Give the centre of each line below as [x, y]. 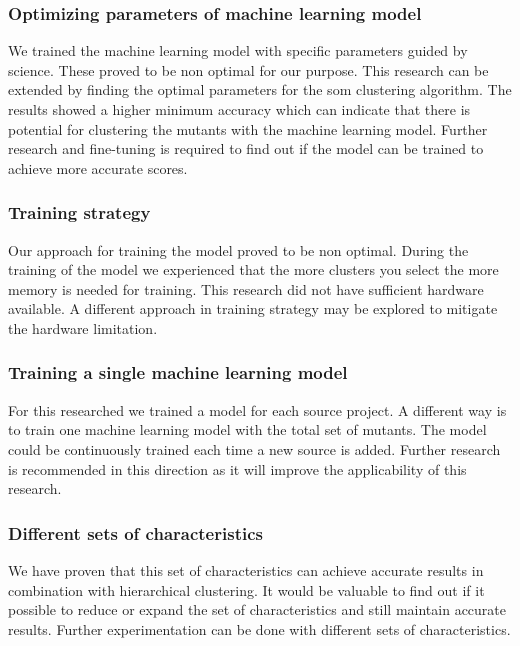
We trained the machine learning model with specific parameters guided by [238, 50]
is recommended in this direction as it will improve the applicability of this [237, 468]
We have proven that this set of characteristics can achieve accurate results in [246, 569]
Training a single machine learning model [178, 372]
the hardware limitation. [83, 327]
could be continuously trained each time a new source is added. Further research [254, 448]
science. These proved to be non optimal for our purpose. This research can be [248, 69]
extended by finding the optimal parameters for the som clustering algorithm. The [260, 89]
